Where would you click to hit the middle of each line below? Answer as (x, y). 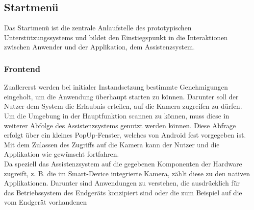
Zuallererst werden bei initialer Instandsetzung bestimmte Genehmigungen (116, 87)
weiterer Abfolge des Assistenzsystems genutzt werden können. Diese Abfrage (120, 125)
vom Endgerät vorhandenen (46, 202)
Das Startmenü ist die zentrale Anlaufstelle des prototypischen (98, 28)
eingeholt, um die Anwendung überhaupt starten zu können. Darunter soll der (121, 96)
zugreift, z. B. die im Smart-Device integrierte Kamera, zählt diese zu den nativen (127, 173)
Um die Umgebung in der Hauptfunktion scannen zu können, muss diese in (117, 115)
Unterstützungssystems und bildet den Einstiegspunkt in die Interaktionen (116, 37)
